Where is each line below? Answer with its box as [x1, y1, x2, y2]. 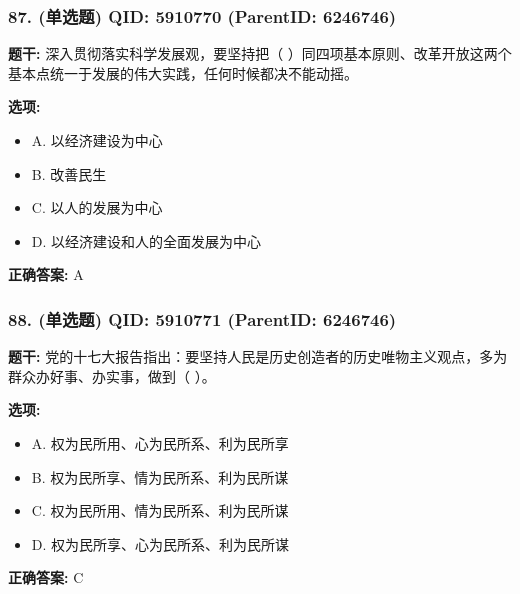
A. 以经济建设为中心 [31, 130, 163, 150]
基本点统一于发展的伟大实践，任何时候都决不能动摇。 [8, 62, 358, 83]
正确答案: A [8, 264, 84, 285]
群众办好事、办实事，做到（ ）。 [8, 365, 216, 386]
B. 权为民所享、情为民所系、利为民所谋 [31, 466, 289, 487]
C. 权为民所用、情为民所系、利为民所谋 [31, 500, 289, 521]
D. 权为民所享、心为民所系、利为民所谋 [31, 533, 290, 554]
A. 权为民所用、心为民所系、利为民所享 [31, 432, 289, 453]
